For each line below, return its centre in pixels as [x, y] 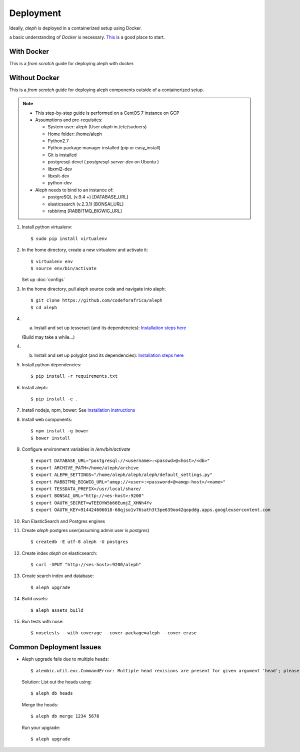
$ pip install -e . [54, 399]
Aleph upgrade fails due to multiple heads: [65, 659]
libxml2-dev [60, 169]
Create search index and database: [58, 576]
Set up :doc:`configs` [43, 280]
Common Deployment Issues [55, 647]
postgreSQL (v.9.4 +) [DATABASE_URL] [88, 197]
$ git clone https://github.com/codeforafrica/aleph [96, 300]
